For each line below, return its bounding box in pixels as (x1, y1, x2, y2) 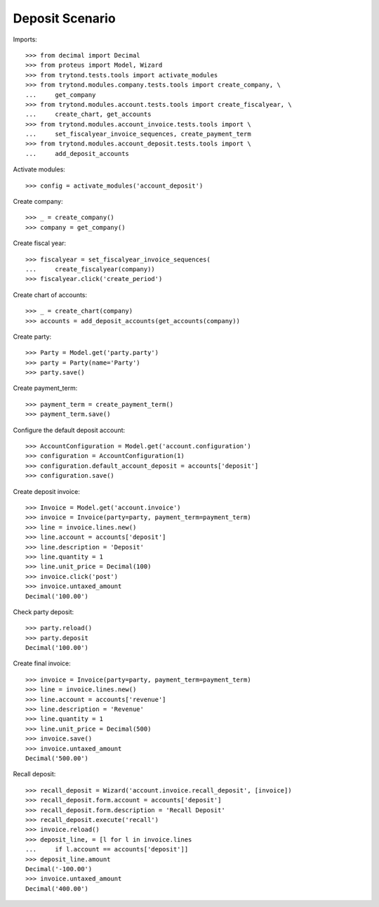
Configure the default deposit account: (13, 426, 126, 434)
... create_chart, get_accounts (25, 110, 152, 119)
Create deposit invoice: (13, 487, 80, 495)
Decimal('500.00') (25, 754, 89, 762)
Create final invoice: (13, 659, 72, 667)
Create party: (13, 332, 52, 341)
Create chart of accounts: (13, 290, 88, 299)
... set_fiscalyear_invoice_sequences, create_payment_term (25, 130, 252, 138)
